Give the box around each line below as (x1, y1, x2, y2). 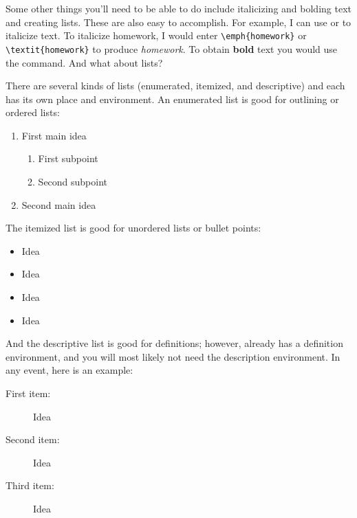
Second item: (6, 432, 60, 447)
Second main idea (21, 197, 96, 212)
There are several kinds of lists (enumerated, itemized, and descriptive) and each (6, 78, 345, 93)
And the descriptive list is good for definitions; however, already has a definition (6, 336, 343, 350)
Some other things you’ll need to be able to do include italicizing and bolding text (6, 1, 351, 15)
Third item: (6, 478, 54, 493)
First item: (6, 386, 51, 400)
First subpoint (38, 151, 98, 166)
